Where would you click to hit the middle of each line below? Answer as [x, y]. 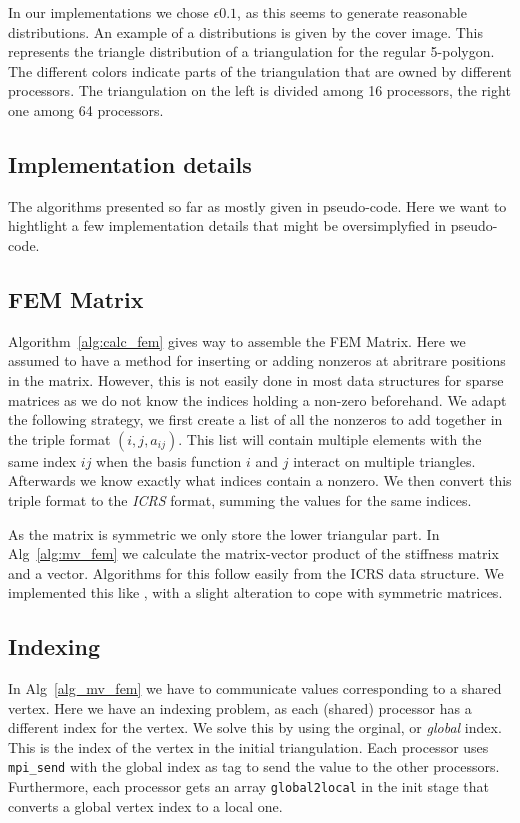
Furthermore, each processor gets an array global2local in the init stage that [249, 786]
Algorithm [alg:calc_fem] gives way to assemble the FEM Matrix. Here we [237, 340]
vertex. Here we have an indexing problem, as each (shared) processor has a [240, 707]
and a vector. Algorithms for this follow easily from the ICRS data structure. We [256, 572]
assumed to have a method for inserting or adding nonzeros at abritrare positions [257, 360]
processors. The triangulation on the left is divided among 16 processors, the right [259, 90]
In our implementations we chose [108, 12]
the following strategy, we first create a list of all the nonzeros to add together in [255, 419]
